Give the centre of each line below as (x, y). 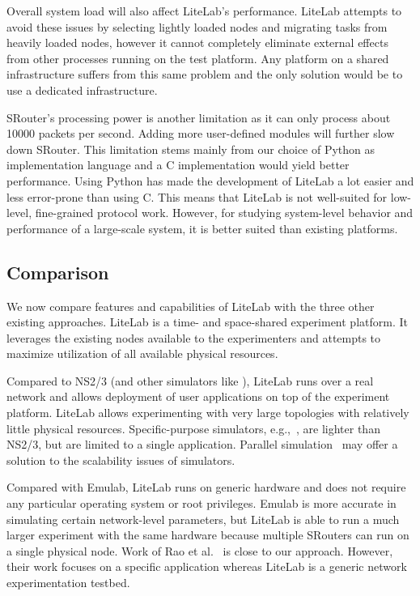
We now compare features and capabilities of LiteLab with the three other (191, 306)
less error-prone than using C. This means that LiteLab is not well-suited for (197, 196)
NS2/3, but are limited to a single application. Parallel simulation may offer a (202, 444)
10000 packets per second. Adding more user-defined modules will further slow (201, 133)
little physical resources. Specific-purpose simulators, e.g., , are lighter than (193, 428)
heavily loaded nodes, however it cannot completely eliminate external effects (197, 43)
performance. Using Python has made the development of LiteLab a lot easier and (210, 180)
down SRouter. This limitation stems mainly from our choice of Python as (191, 149)
